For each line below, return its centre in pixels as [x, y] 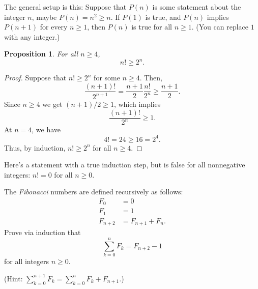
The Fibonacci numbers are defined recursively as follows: [94, 192]
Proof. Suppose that [35, 78]
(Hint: [13, 278]
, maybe [44, 17]
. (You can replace [220, 27]
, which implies [137, 104]
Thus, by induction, [35, 147]
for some [107, 78]
